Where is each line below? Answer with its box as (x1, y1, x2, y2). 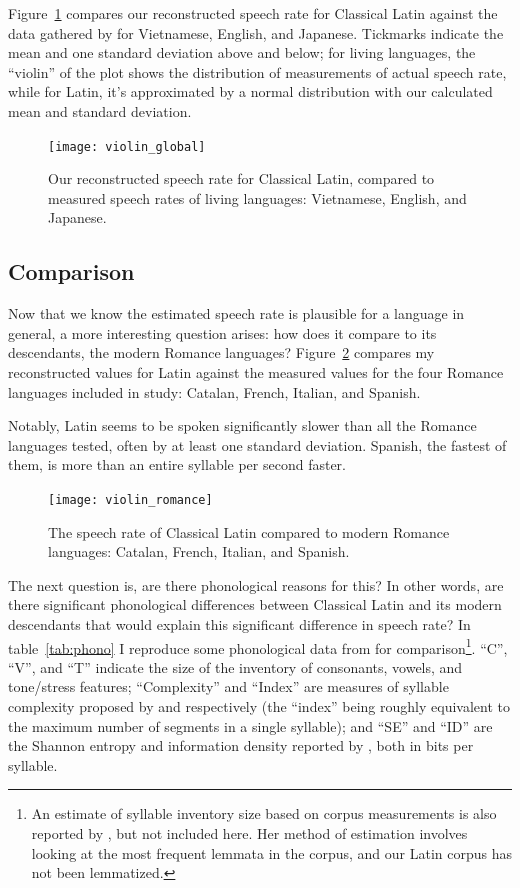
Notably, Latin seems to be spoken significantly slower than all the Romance (8, 415, 477, 436)
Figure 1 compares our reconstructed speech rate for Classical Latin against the (8, 3, 498, 23)
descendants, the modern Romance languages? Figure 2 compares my (8, 342, 435, 363)
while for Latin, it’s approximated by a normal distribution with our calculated (8, 81, 493, 102)
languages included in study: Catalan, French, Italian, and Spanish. (8, 381, 421, 402)
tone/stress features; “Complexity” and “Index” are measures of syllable (8, 676, 449, 697)
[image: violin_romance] (48, 492, 213, 507)
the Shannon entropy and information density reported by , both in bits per (8, 735, 474, 756)
